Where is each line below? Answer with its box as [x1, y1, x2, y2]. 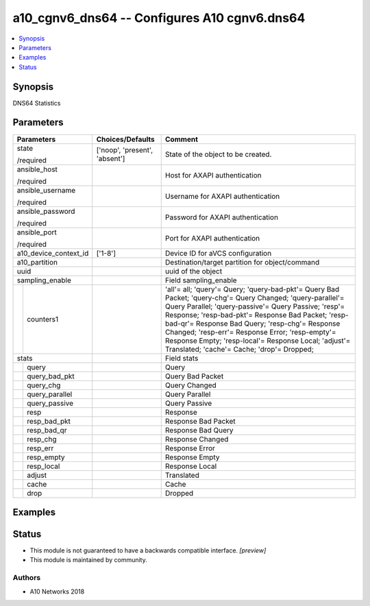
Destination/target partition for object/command [164, 257, 320, 267]
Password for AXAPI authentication [164, 213, 279, 222]
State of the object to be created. [164, 149, 272, 159]
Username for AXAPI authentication [164, 191, 280, 201]
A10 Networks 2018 [29, 587, 85, 596]
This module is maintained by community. [29, 556, 147, 564]
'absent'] [96, 154, 125, 163]
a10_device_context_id [16, 248, 89, 258]
